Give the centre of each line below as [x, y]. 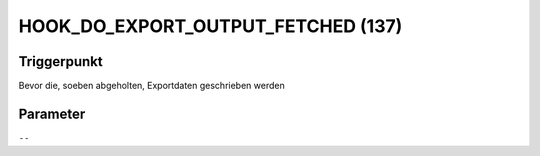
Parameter [52, 113]
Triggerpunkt [61, 61]
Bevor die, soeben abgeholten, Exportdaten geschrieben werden [151, 86]
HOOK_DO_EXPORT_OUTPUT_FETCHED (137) [210, 26]
